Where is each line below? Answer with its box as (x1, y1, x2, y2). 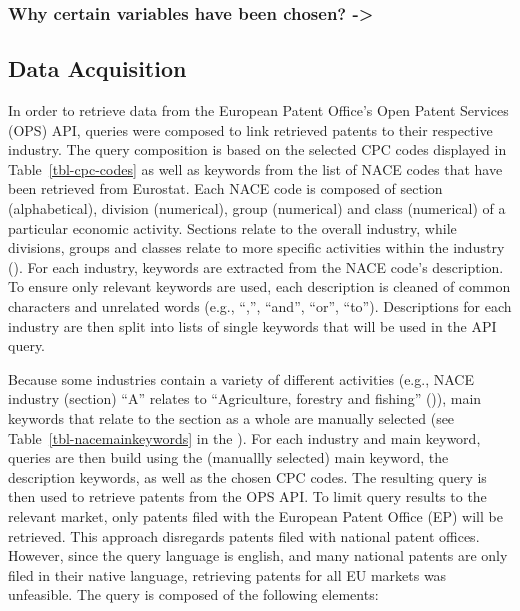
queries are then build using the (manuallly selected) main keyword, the (8, 447, 449, 468)
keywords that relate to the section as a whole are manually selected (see (8, 407, 455, 428)
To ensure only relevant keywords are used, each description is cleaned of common (8, 276, 511, 297)
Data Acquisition (8, 53, 187, 84)
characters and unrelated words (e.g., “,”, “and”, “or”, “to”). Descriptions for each (8, 295, 512, 316)
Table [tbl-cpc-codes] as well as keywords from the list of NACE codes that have (8, 158, 503, 179)
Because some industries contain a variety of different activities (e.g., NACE (8, 368, 474, 389)
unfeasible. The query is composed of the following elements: (8, 584, 379, 605)
